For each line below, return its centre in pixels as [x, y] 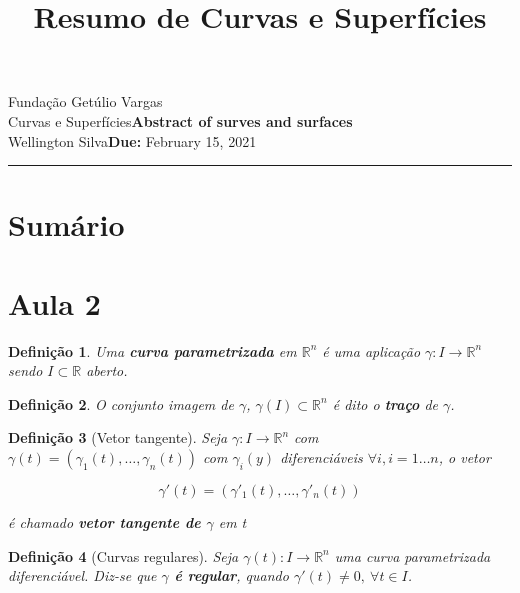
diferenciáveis [321, 457]
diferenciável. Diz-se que [82, 575]
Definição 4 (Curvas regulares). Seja [123, 555]
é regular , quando [231, 575]
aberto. [107, 370]
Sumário [66, 224]
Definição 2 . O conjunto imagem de [121, 403]
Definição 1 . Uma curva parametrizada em [152, 350]
